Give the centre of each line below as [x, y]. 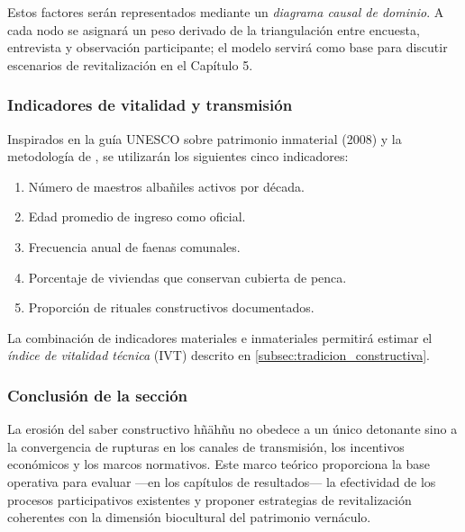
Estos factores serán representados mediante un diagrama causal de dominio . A [226, 12]
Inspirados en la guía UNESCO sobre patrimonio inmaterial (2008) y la [205, 138]
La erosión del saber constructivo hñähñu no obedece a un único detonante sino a [232, 429]
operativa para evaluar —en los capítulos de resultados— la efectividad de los [222, 481]
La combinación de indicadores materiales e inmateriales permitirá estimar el [220, 337]
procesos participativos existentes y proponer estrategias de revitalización [210, 499]
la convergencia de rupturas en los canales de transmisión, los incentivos [206, 446]
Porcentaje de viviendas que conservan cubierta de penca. [187, 277]
